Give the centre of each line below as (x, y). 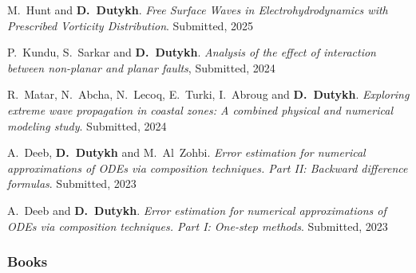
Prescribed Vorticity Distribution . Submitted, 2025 (130, 25)
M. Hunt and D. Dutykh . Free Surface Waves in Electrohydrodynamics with (198, 10)
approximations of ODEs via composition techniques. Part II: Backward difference (208, 168)
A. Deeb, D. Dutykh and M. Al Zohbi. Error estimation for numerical (186, 152)
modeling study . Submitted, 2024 (87, 125)
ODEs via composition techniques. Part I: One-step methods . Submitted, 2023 (198, 226)
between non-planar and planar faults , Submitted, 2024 (141, 67)
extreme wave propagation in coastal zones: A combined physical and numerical (200, 109)
